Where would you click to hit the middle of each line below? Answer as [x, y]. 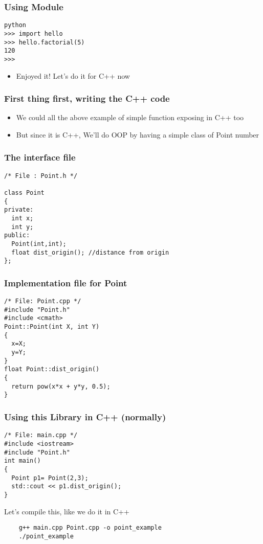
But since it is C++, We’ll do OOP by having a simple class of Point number [138, 134]
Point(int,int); [39, 244]
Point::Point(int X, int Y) [52, 327]
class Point [24, 193]
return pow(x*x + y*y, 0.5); [61, 386]
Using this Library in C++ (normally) [85, 416]
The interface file [40, 157]
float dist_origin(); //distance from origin [90, 252]
